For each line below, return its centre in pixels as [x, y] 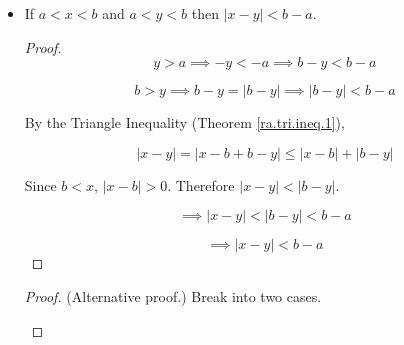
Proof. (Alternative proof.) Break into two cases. [173, 295]
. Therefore [201, 184]
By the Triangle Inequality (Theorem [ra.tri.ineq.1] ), [184, 122]
